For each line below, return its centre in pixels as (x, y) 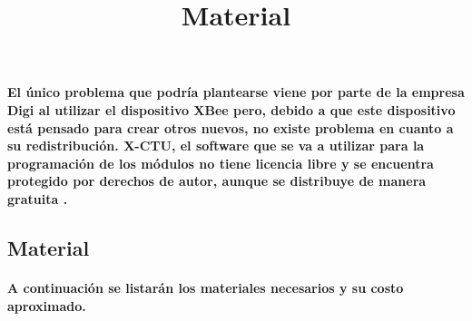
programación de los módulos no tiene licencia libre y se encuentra (221, 163)
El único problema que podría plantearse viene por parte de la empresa (236, 92)
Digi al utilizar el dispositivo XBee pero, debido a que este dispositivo (231, 109)
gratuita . (38, 198)
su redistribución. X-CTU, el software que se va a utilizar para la (216, 146)
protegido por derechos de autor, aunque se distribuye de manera (217, 181)
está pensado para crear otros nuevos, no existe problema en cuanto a (231, 127)
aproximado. (47, 305)
